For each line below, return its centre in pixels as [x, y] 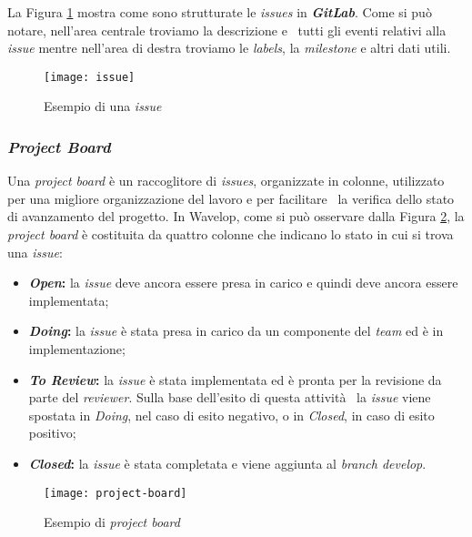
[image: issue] [90, 77]
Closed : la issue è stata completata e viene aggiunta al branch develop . [227, 463]
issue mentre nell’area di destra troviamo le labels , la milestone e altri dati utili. [229, 48]
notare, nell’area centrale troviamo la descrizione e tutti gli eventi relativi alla [227, 30]
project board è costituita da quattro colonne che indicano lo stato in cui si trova [231, 234]
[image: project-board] [115, 493]
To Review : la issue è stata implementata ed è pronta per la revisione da [235, 379]
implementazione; [77, 349]
